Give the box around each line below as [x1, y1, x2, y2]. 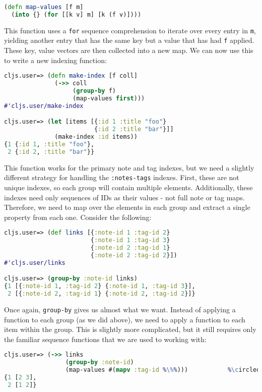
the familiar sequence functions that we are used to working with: [4, 333, 207, 344]
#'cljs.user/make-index [4, 102, 84, 109]
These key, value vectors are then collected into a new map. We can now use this [4, 45, 253, 55]
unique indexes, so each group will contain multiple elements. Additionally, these [4, 182, 253, 192]
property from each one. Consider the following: [4, 211, 152, 222]
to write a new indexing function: [4, 54, 107, 65]
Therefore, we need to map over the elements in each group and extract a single [4, 202, 250, 212]
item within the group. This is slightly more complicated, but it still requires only [4, 324, 256, 334]
